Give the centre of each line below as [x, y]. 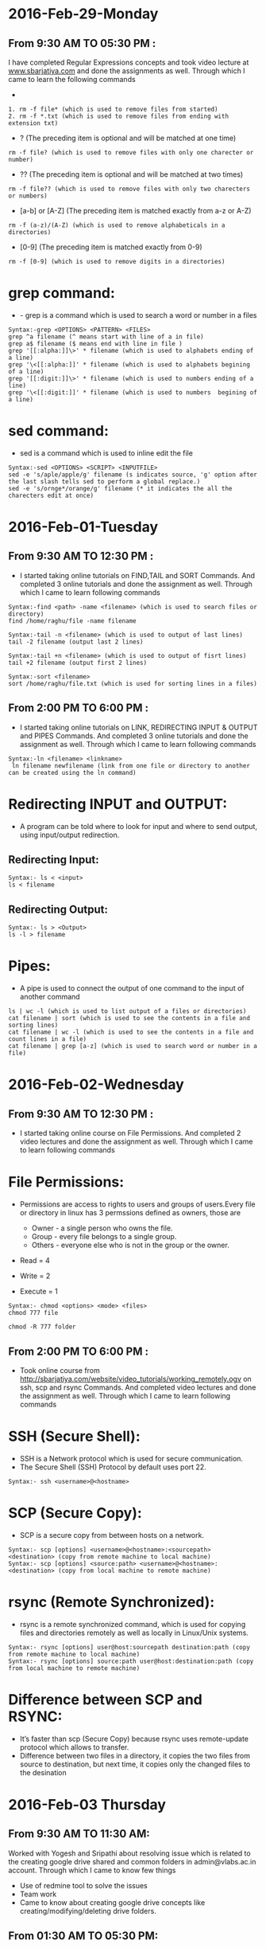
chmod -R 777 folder [42, 1327]
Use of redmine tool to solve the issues [84, 1885]
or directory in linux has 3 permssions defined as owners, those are [130, 1213]
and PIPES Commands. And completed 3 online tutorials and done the [134, 735]
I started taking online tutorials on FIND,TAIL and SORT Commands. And [137, 575]
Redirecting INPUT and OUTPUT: [118, 804]
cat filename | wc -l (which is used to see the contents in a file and [131, 1032]
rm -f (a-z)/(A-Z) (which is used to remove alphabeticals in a [117, 225]
